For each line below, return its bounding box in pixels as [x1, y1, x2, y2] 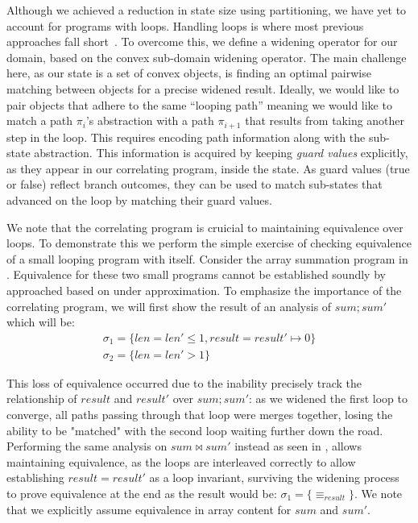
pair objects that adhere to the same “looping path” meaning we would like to [6, 96, 392, 113]
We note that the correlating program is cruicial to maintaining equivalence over [6, 218, 404, 235]
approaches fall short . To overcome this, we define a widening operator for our [6, 33, 398, 50]
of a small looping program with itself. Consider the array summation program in [6, 250, 408, 267]
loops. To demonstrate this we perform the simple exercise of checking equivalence [6, 235, 412, 251]
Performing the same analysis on [6, 438, 168, 455]
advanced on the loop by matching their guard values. [6, 191, 272, 208]
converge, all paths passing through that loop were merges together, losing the [6, 405, 393, 422]
